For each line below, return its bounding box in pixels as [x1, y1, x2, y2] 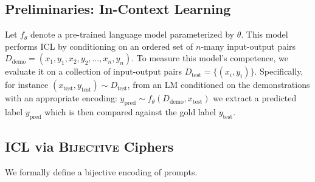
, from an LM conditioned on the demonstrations [127, 78, 310, 91]
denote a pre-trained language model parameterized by [30, 28, 234, 41]
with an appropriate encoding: [5, 92, 117, 104]
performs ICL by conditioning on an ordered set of [5, 39, 193, 52]
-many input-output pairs [201, 39, 296, 52]
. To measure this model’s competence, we [131, 52, 288, 64]
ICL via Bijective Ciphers [5, 137, 174, 156]
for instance [5, 78, 49, 91]
